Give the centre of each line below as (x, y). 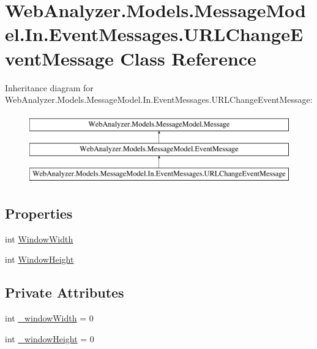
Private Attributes (65, 292)
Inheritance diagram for (49, 87)
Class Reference (188, 58)
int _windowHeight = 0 (50, 338)
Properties (39, 213)
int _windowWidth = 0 (49, 318)
